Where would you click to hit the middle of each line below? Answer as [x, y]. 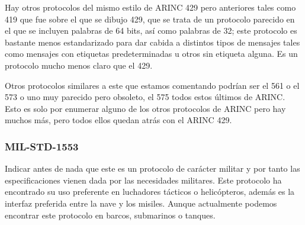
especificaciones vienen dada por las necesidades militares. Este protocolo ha [143, 180]
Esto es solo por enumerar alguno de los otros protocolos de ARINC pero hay [145, 108]
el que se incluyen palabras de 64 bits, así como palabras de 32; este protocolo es [151, 30]
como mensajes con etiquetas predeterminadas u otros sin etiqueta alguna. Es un [151, 54]
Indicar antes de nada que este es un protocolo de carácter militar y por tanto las [152, 168]
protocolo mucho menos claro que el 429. [79, 65]
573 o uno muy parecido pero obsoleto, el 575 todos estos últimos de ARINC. [145, 97]
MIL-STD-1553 [42, 146]
